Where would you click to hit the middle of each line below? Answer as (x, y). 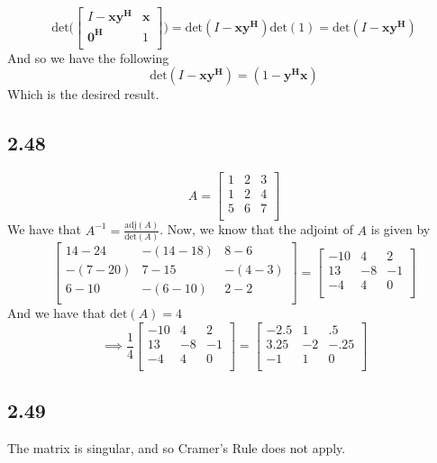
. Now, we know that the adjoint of (256, 229)
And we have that (57, 313)
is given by (401, 229)
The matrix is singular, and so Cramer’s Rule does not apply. (177, 447)
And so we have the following (88, 57)
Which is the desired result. (83, 94)
